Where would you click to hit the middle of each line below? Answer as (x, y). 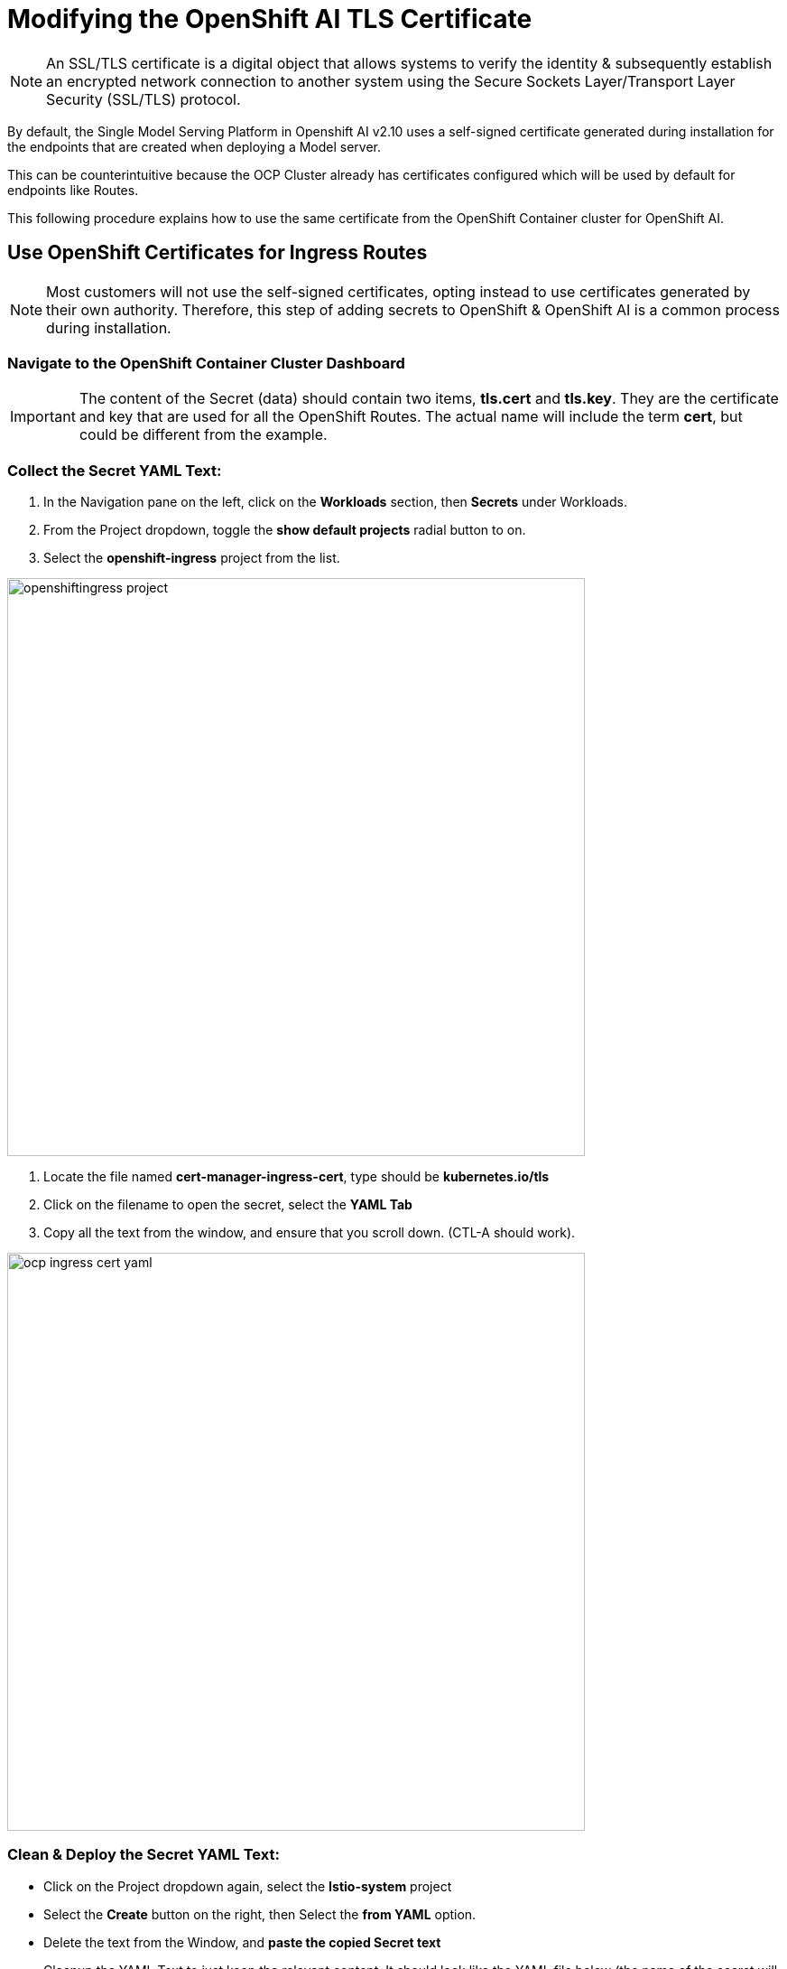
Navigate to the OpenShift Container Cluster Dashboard (206, 363)
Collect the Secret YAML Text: (115, 470)
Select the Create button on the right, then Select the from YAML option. (260, 1914)
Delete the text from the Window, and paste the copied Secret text (242, 1942)
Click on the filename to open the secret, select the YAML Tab (228, 1205)
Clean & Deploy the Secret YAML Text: (144, 1855)
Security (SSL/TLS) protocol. (144, 99)
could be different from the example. (203, 435)
